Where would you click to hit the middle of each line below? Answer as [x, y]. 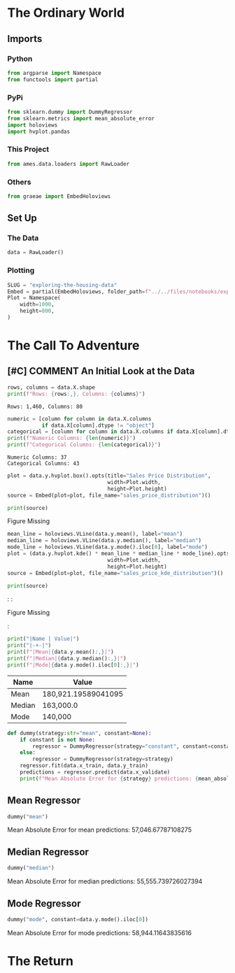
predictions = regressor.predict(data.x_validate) [95, 772]
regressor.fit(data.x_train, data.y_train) [84, 766]
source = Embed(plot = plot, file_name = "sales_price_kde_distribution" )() [115, 573]
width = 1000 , [37, 305]
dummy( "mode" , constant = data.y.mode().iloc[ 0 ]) [78, 919]
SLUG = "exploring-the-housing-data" [62, 285]
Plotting [21, 271]
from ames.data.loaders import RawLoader [69, 164]
